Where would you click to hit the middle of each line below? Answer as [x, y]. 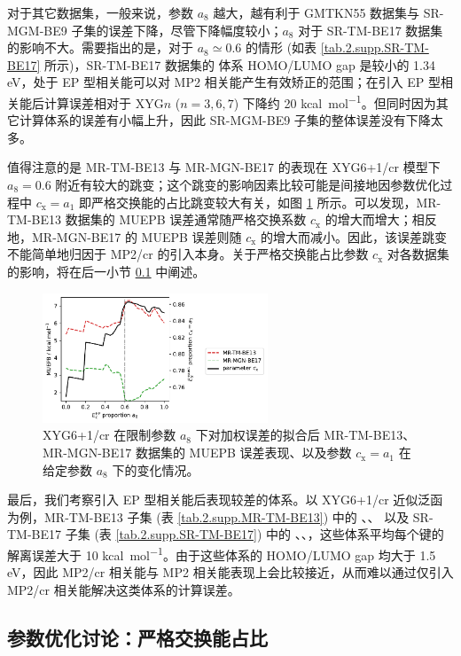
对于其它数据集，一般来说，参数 [100, 12]
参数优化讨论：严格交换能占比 [137, 637]
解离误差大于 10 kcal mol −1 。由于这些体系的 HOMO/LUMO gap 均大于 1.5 [222, 554]
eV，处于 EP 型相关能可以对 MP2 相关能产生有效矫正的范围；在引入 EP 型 [224, 82]
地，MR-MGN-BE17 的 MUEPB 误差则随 [125, 236]
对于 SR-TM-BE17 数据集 [371, 30]
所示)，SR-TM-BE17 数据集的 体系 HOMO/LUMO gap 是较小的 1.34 [240, 64]
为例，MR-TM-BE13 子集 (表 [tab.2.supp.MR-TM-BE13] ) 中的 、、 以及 [208, 516]
